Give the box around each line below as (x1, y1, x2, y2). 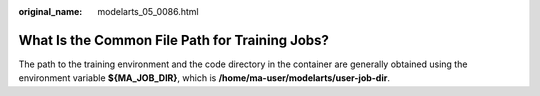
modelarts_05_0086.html (97, 6, 199, 17)
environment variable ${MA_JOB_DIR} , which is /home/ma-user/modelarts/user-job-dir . (18, 72, 390, 84)
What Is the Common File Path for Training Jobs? (18, 31, 330, 49)
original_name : (18, 6, 83, 17)
